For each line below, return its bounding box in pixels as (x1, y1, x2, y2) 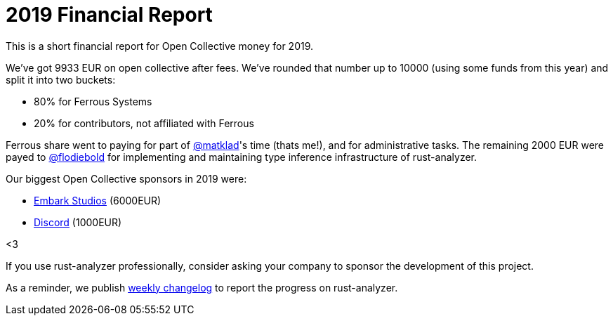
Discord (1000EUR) (34, 216, 122, 228)
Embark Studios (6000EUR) (34, 194, 162, 207)
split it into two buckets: (6, 73, 116, 86)
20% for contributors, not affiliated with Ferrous (34, 117, 254, 129)
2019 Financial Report (6, 3, 213, 27)
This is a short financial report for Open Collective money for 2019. (6, 39, 314, 52)
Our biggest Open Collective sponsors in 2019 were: (6, 172, 247, 185)
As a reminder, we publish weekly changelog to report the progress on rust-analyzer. (6, 281, 398, 294)
